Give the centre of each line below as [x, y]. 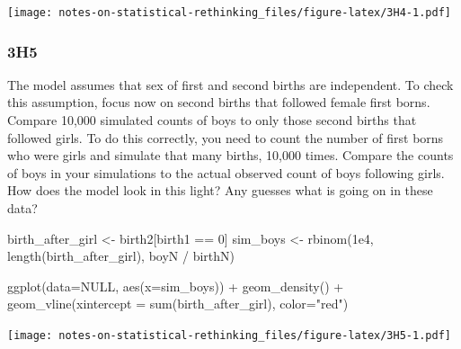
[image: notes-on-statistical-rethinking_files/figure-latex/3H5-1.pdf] [229, 336]
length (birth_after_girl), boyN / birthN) [121, 256]
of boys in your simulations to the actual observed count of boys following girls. [226, 172]
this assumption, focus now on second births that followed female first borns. [219, 102]
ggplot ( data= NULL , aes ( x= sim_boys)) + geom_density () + [176, 286]
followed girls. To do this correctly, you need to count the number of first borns [226, 137]
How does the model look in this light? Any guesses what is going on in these [220, 190]
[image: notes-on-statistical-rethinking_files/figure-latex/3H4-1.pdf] [229, 13]
